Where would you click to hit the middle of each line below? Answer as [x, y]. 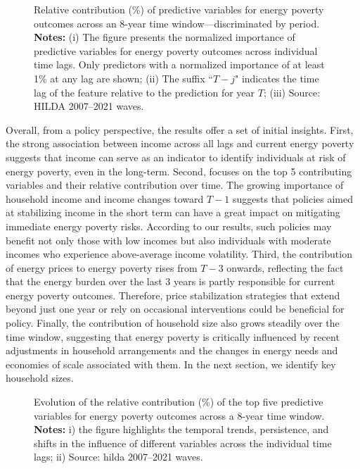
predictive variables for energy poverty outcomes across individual [176, 50]
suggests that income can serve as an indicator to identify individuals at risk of [176, 157]
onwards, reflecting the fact [285, 267]
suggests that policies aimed [292, 198]
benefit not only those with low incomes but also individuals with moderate [168, 240]
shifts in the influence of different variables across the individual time [183, 443]
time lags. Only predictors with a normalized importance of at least [179, 64]
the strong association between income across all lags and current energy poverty [180, 143]
